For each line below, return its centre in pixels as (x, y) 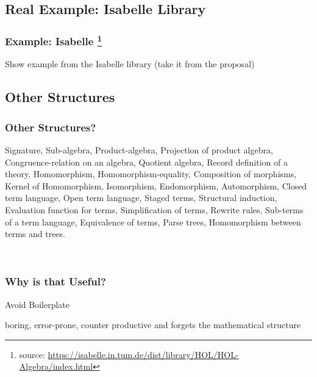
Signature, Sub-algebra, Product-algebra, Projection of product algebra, (139, 150)
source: (32, 354)
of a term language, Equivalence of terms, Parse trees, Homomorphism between (153, 221)
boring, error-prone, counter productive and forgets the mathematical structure (153, 325)
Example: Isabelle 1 (54, 40)
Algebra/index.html (56, 366)
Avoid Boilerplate (37, 304)
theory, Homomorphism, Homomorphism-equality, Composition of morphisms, (151, 174)
